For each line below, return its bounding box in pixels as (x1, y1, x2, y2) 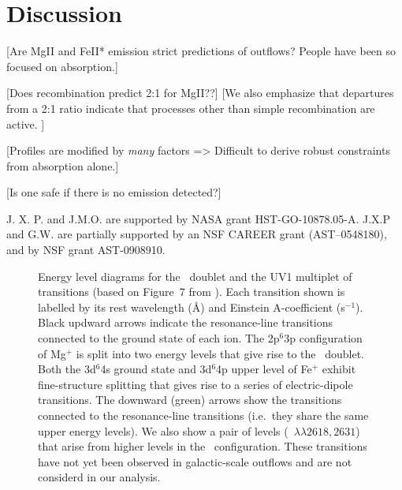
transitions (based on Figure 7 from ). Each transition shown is (38, 283, 345, 300)
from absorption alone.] (6, 157, 119, 174)
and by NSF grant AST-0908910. (6, 241, 166, 258)
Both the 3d (38, 361, 96, 377)
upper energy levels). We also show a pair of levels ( (38, 422, 288, 439)
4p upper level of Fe (216, 361, 312, 377)
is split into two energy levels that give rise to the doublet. (76, 345, 364, 361)
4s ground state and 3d (100, 361, 212, 377)
